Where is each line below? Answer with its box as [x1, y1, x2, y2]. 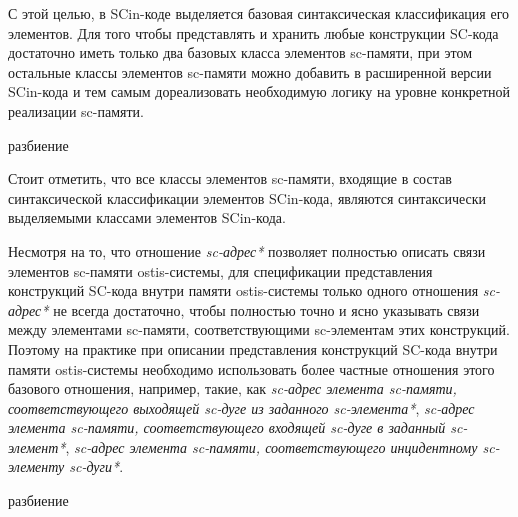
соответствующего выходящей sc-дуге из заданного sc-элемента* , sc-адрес [8, 397, 475, 418]
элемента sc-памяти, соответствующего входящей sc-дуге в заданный [8, 417, 446, 438]
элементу [8, 456, 65, 477]
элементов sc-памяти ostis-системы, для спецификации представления [8, 260, 433, 281]
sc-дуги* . [69, 456, 124, 477]
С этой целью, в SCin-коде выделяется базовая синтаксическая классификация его [8, 3, 510, 23]
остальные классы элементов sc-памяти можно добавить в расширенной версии [8, 61, 492, 82]
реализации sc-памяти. [8, 100, 144, 121]
